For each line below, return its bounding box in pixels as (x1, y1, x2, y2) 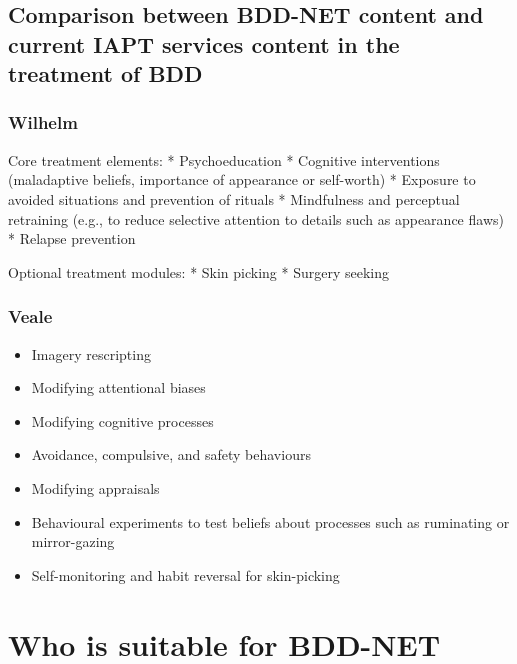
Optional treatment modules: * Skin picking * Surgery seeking (8, 261, 390, 282)
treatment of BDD (8, 58, 203, 89)
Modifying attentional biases (31, 377, 206, 398)
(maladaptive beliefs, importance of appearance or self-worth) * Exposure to (8, 169, 476, 190)
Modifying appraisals (31, 477, 160, 498)
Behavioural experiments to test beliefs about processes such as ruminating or (31, 511, 510, 532)
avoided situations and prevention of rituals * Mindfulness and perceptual (8, 188, 460, 209)
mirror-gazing (31, 531, 115, 552)
